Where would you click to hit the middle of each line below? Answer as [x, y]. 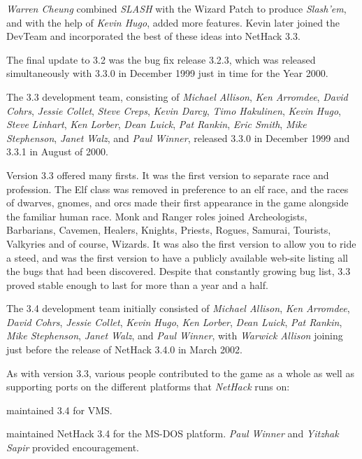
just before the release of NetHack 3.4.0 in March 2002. [124, 349]
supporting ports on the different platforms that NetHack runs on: [148, 387]
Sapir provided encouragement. [73, 447]
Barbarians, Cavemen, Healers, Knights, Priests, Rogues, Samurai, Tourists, [169, 230]
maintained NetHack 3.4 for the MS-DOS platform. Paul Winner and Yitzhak [173, 433]
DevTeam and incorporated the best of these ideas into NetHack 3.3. [153, 36]
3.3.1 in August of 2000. [57, 151]
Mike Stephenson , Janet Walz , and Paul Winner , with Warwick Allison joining [175, 336]
